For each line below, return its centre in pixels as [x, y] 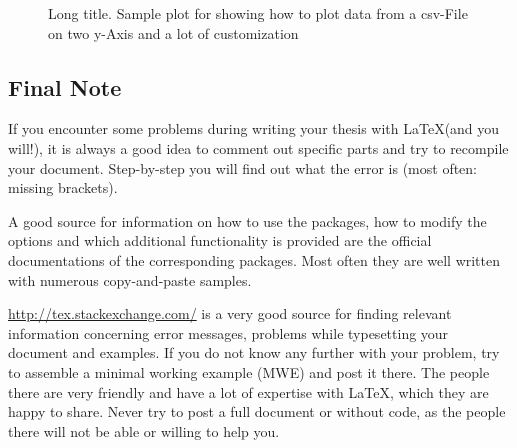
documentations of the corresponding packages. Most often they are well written [254, 259]
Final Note [65, 86]
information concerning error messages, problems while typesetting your [228, 332]
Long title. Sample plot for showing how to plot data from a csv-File [258, 13]
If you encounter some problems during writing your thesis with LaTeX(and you [254, 128]
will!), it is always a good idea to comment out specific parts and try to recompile [258, 147]
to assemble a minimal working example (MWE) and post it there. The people [249, 371]
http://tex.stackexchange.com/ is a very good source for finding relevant [230, 313]
